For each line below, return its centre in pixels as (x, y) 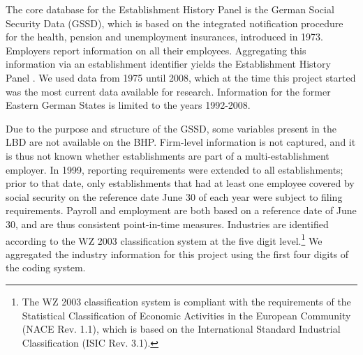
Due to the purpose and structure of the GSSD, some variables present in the (171, 128)
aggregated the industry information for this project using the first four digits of (177, 254)
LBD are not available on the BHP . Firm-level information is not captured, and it (181, 142)
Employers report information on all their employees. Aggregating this (156, 50)
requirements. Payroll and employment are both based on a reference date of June (181, 210)
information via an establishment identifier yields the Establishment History (168, 64)
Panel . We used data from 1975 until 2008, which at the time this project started (181, 77)
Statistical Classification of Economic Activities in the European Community (186, 315)
